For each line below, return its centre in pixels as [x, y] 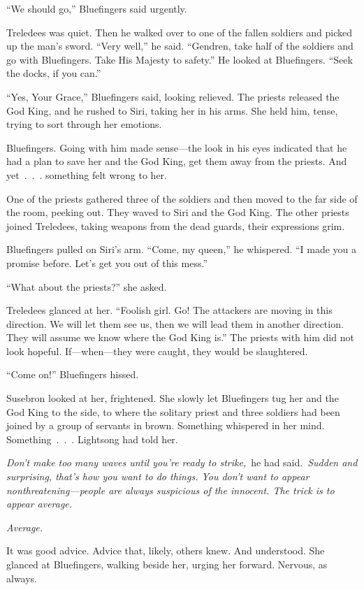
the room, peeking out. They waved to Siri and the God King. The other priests [178, 212]
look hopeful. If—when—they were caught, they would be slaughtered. [157, 351]
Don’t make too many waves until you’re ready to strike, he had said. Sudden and [182, 462]
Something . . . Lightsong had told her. [92, 439]
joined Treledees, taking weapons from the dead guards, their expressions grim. [176, 225]
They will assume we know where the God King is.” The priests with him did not [180, 337]
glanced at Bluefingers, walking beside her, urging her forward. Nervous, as [167, 564]
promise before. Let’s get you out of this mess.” [107, 262]
